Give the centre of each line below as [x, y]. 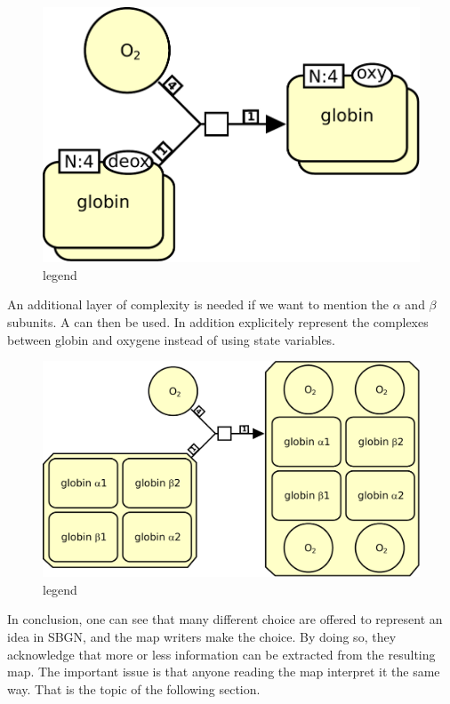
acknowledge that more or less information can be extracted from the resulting [221, 654]
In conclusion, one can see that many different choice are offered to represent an [225, 619]
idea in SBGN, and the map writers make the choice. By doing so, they [202, 636]
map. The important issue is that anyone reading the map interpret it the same [224, 672]
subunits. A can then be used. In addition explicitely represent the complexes [218, 321]
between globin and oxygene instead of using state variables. [172, 339]
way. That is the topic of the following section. [134, 688]
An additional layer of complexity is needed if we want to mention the [198, 304]
